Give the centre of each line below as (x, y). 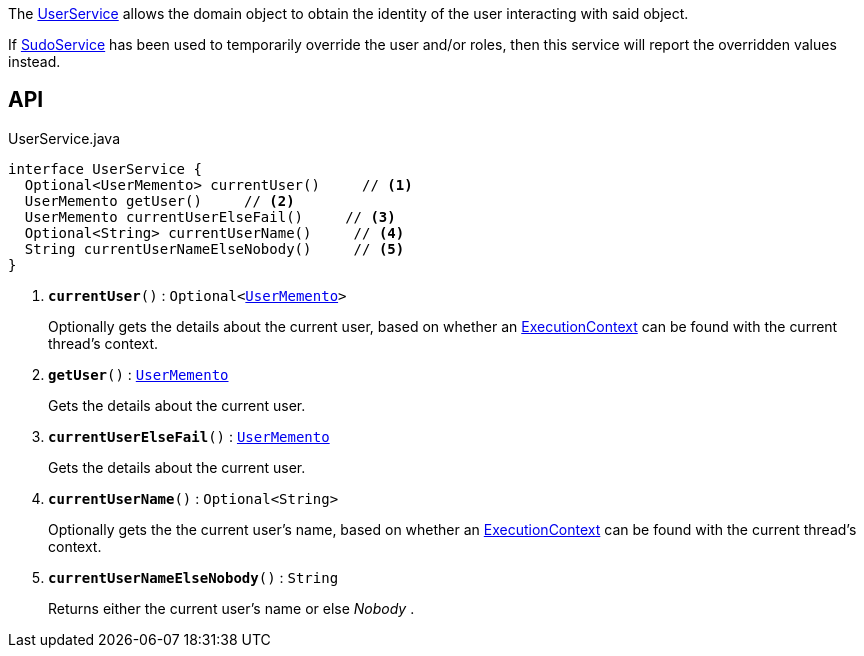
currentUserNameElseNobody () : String (193, 577)
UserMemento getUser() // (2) (159, 200)
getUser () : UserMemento (138, 374)
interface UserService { (105, 168)
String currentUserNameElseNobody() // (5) (214, 248)
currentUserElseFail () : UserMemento (189, 436)
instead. (34, 61)
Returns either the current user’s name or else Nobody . (231, 608)
